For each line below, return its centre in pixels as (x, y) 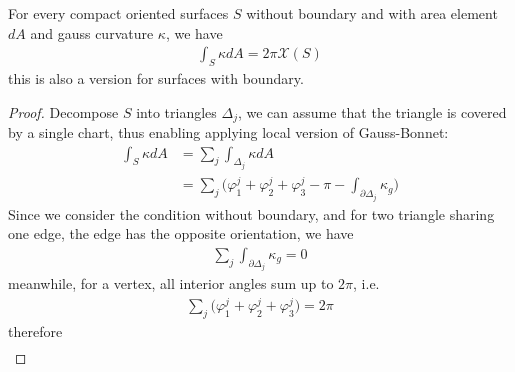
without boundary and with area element (372, 13)
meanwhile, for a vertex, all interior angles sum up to (171, 283)
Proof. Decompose (63, 111)
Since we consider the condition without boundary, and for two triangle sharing (251, 213)
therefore (35, 330)
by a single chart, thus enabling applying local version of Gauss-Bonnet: (228, 132)
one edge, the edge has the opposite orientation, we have (181, 233)
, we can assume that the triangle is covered (372, 111)
